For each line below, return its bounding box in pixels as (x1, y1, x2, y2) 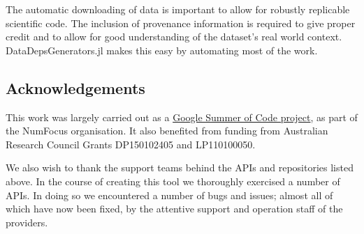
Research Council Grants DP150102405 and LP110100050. (6, 136, 256, 151)
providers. (6, 214, 48, 229)
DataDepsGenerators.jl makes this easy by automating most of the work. (6, 42, 318, 57)
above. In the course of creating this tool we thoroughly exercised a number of (6, 173, 340, 188)
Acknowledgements (6, 77, 145, 98)
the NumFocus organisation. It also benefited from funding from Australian (6, 123, 328, 138)
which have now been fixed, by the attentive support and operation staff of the (6, 201, 343, 216)
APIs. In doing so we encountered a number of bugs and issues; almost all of (6, 187, 333, 202)
